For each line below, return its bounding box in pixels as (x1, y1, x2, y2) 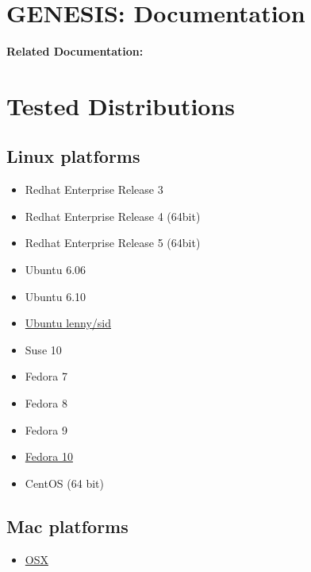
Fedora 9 (25, 421, 67, 438)
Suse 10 (25, 341, 62, 357)
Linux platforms (6, 144, 140, 168)
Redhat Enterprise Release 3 (25, 181, 163, 198)
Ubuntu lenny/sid (25, 315, 112, 331)
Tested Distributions (6, 89, 236, 122)
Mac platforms (6, 513, 129, 538)
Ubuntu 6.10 (25, 288, 86, 304)
